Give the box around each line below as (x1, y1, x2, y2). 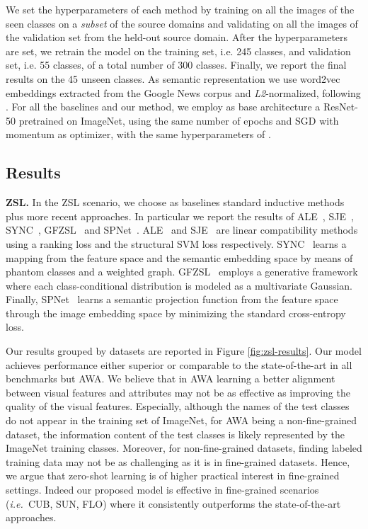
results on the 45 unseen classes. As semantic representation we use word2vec (6, 71, 340, 86)
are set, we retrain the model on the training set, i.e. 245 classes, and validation (6, 43, 351, 58)
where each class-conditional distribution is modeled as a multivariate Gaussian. (6, 278, 352, 292)
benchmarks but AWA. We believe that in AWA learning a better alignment (6, 371, 335, 386)
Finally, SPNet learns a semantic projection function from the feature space (6, 292, 338, 307)
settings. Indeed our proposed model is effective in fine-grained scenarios (6, 482, 319, 497)
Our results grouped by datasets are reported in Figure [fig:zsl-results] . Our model (6, 343, 362, 358)
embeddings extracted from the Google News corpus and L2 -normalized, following (6, 85, 361, 100)
